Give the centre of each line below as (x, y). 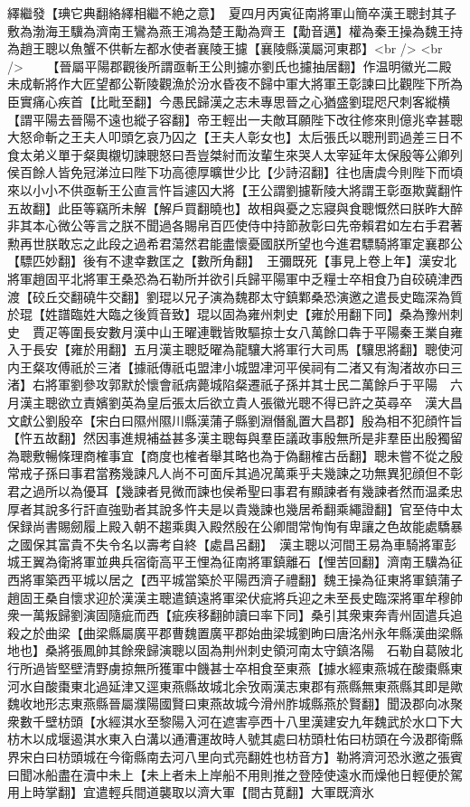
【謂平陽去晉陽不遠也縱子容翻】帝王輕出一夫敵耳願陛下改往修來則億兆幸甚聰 (235, 119)
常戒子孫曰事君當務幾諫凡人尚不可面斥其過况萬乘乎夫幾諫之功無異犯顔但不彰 (235, 473)
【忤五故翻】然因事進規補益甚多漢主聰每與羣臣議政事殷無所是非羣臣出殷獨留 (235, 438)
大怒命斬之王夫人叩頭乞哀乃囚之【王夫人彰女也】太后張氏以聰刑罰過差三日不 (235, 137)
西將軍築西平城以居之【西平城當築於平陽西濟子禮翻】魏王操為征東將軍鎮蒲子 (235, 579)
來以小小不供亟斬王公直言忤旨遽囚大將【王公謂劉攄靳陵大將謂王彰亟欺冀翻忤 (235, 189)
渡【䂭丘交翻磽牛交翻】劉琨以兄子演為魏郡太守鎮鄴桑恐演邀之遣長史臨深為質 (235, 296)
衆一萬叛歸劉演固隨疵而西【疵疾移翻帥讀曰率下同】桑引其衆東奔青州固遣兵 (229, 615)
